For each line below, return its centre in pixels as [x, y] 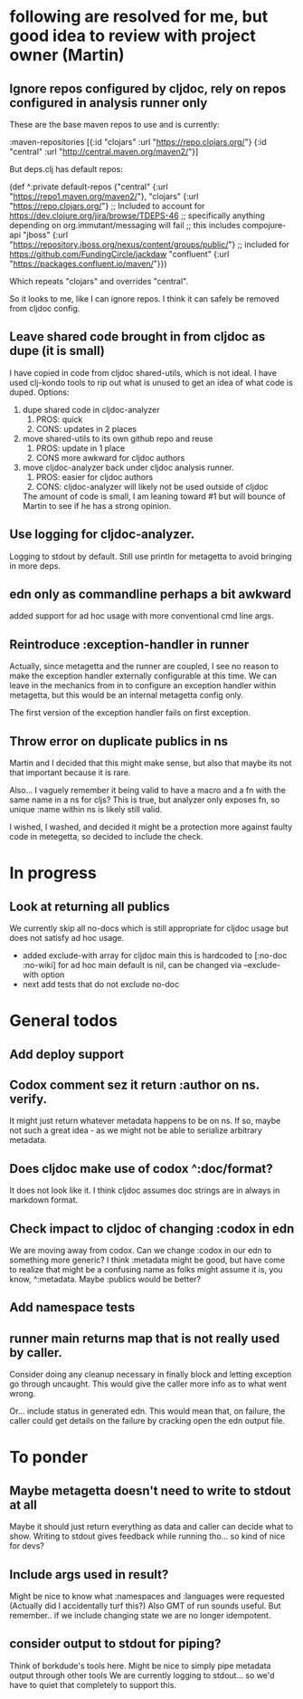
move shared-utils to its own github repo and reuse [118, 438]
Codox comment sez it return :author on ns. [134, 1085]
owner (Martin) [67, 55]
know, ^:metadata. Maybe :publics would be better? [105, 1280]
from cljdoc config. [45, 308]
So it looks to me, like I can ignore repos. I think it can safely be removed [145, 299]
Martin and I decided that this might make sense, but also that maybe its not [151, 763]
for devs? [27, 1546]
